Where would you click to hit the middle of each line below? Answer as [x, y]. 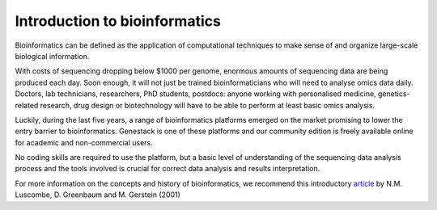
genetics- [394, 94]
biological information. [52, 56]
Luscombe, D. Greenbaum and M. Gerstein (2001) [98, 195]
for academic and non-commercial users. [84, 142]
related [27, 105]
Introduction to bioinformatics [118, 21]
